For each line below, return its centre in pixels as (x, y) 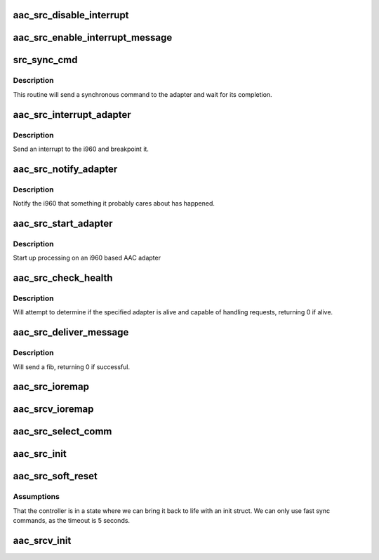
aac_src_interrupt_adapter (72, 115)
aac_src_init (40, 454)
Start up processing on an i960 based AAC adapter (87, 258)
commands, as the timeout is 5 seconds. (71, 521)
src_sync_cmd (45, 60)
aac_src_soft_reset (55, 476)
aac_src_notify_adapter (65, 169)
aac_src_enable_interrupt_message (93, 38)
